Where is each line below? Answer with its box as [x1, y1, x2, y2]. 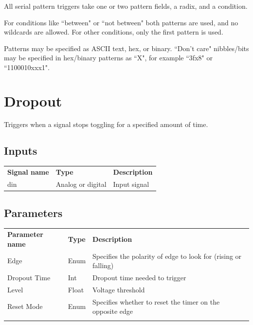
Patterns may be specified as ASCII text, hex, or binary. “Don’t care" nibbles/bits [4, 43, 249, 53]
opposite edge [92, 306, 133, 316]
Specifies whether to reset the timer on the [92, 296, 220, 307]
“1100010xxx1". [4, 62, 50, 72]
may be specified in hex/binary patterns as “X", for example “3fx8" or [4, 53, 213, 63]
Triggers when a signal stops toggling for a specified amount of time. [4, 119, 208, 129]
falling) [92, 260, 114, 271]
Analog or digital [55, 179, 107, 189]
